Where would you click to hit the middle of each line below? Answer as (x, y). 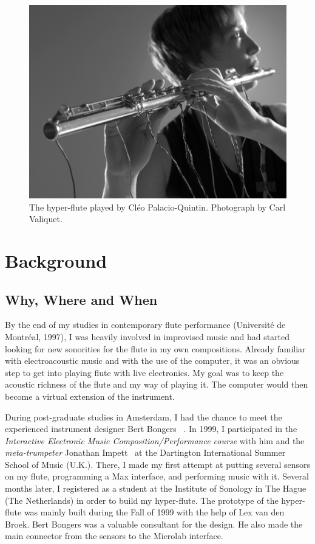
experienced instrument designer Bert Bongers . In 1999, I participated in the (151, 429)
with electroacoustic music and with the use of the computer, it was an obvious (152, 361)
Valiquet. (46, 219)
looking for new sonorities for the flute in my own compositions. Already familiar (155, 348)
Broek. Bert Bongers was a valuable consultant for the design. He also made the (154, 524)
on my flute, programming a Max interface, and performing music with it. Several (157, 476)
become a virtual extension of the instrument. (90, 396)
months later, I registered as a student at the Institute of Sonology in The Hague (156, 488)
